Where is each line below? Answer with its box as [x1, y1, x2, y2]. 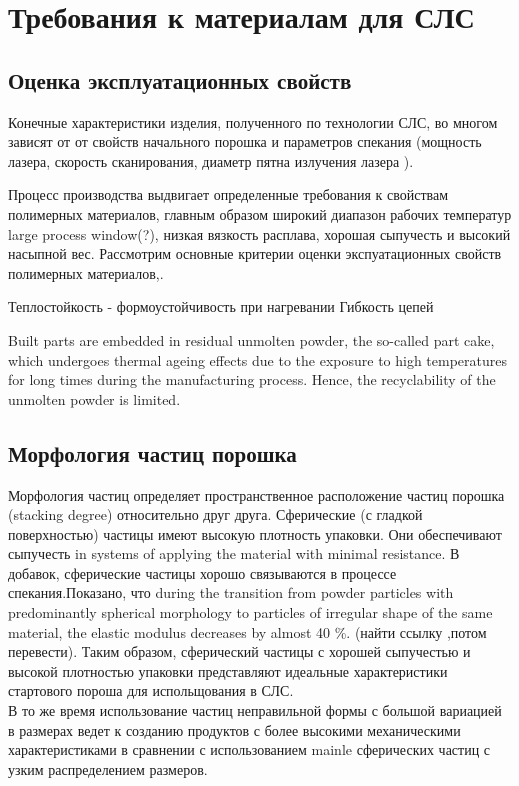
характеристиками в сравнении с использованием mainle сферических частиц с [8, 739, 491, 760]
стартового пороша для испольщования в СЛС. [8, 680, 294, 701]
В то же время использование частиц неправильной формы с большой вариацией [8, 700, 502, 721]
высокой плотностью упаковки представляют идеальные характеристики [8, 660, 448, 681]
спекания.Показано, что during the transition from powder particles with [8, 582, 454, 603]
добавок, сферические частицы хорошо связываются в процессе [8, 562, 397, 583]
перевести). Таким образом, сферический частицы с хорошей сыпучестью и [8, 641, 471, 662]
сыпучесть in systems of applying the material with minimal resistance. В [8, 543, 460, 564]
